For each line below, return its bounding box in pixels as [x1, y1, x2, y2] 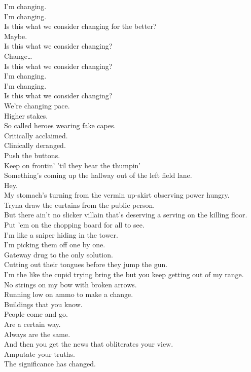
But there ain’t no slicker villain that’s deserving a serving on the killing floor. [4, 209, 247, 220]
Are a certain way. [4, 319, 61, 329]
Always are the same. [4, 328, 70, 339]
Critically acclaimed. [4, 130, 68, 140]
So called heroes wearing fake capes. [4, 120, 116, 131]
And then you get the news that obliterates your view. [4, 339, 173, 349]
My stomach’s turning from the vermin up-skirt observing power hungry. [4, 190, 230, 200]
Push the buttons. [4, 150, 60, 160]
